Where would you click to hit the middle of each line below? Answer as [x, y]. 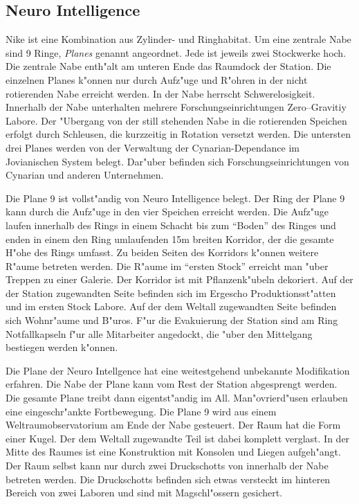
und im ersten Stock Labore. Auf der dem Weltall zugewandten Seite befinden [171, 306]
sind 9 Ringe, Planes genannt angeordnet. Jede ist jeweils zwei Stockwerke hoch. [176, 52]
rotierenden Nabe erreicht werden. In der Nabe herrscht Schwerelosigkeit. [160, 93]
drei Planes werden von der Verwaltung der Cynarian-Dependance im [153, 147]
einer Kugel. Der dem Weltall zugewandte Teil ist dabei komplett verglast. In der [178, 438]
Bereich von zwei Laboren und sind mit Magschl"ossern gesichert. [144, 493]
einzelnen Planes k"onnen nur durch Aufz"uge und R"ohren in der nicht [157, 79]
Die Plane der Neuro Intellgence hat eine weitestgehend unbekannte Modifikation [178, 370]
